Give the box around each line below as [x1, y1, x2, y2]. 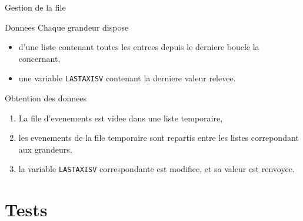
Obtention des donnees [5, 92, 86, 104]
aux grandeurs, [18, 143, 72, 155]
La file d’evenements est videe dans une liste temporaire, [18, 111, 223, 124]
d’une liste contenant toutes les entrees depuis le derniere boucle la [18, 41, 259, 53]
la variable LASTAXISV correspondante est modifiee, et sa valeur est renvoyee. [18, 163, 295, 175]
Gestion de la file [5, 1, 66, 13]
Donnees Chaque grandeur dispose [5, 21, 129, 33]
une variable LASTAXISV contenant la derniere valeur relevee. [18, 72, 236, 84]
